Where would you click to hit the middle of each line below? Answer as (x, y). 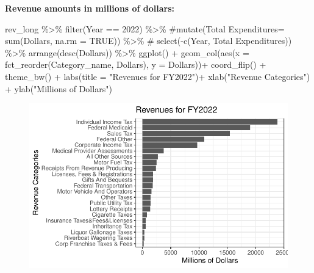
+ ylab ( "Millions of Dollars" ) (59, 88)
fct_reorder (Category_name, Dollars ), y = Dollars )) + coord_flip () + (136, 64)
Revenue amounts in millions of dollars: (90, 8)
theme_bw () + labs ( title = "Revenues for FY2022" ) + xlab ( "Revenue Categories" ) (158, 76)
